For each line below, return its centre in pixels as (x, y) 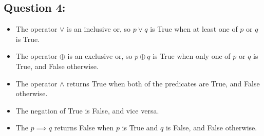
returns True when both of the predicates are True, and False (163, 83)
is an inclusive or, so (99, 29)
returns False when (84, 128)
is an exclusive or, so (100, 56)
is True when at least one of (194, 29)
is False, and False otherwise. (211, 128)
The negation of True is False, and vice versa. (87, 110)
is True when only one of (192, 56)
